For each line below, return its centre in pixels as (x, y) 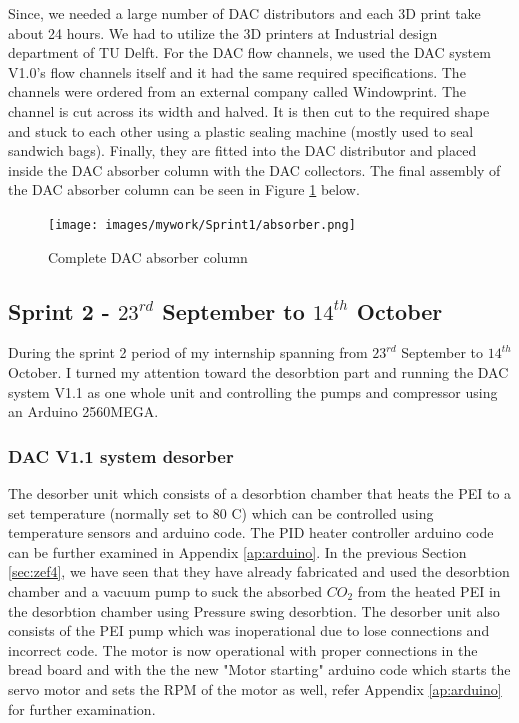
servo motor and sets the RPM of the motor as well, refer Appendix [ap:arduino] (255, 688)
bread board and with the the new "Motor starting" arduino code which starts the (259, 669)
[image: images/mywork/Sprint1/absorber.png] (202, 224)
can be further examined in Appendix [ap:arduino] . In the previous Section (237, 551)
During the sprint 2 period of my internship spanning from (188, 352)
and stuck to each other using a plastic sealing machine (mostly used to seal (241, 130)
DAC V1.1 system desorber (121, 455)
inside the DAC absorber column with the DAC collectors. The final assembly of (254, 169)
